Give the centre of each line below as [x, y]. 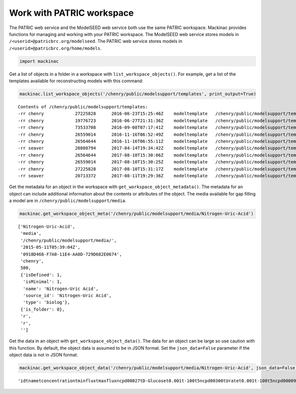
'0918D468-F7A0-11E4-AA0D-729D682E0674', [71, 254]
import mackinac [39, 61]
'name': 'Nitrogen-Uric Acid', [61, 289]
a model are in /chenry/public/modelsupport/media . [68, 201]
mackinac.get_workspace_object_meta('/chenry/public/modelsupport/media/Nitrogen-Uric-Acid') [137, 214]
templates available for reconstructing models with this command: [76, 81]
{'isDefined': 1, [41, 275]
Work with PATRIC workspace [72, 13]
